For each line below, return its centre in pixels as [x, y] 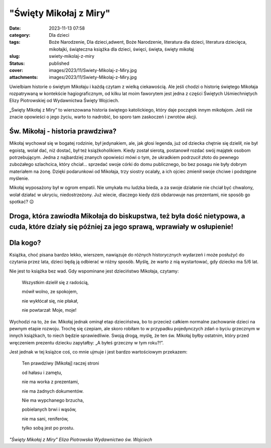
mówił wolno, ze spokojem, [50, 292]
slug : [15, 56]
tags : [15, 42]
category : [20, 35]
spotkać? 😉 [22, 202]
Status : [17, 63]
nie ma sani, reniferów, [45, 419]
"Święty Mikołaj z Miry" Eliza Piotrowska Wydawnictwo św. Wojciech [81, 439]
